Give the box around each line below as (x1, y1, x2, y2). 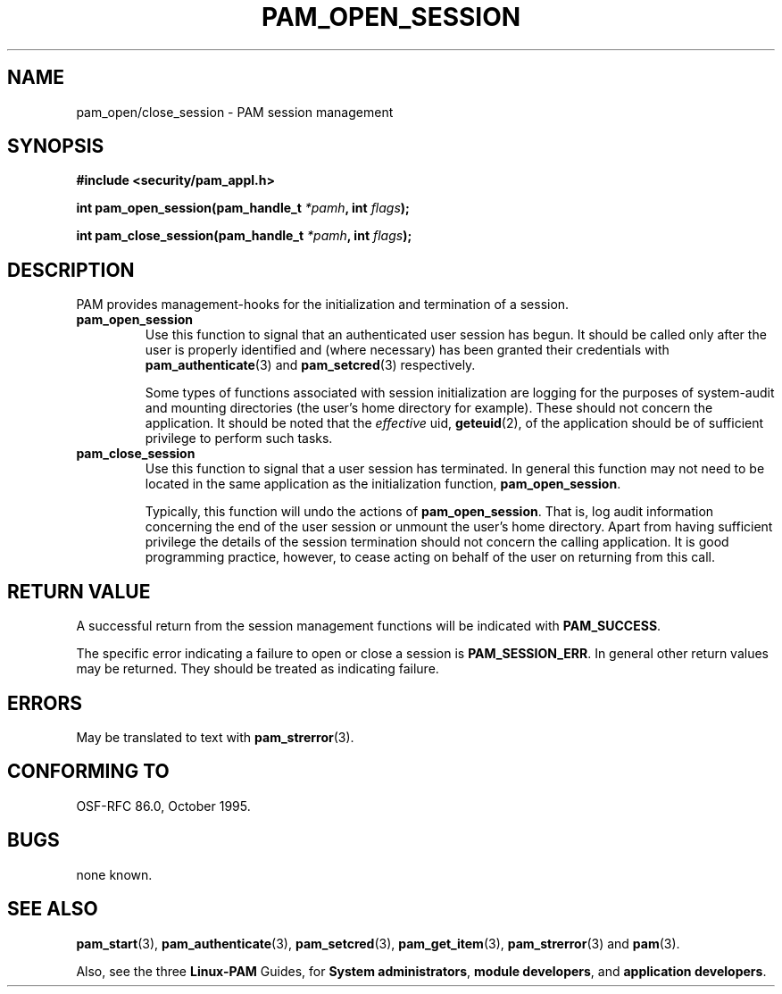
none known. (76, 866, 153, 882)
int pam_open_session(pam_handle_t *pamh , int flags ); (76, 200, 410, 216)
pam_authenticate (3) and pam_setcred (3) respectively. (145, 357, 476, 373)
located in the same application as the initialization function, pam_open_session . (145, 476, 621, 492)
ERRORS (7, 691, 83, 714)
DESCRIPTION (7, 258, 135, 281)
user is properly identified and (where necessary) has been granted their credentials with (145, 342, 670, 358)
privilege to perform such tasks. (145, 430, 333, 447)
